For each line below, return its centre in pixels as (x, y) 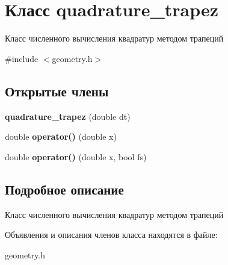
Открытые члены (57, 91)
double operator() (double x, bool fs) (76, 156)
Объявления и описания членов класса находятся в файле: (111, 235)
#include (22, 58)
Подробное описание (64, 189)
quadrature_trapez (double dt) (68, 116)
